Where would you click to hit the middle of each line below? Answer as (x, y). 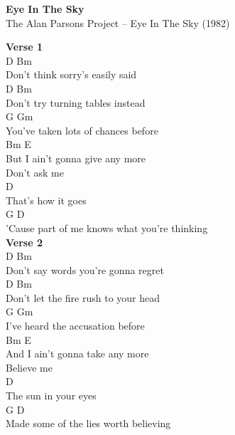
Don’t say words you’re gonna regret (85, 269)
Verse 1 (24, 47)
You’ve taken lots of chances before (82, 130)
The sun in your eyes (51, 395)
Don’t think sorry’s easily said (71, 74)
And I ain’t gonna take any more (77, 353)
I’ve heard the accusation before (75, 326)
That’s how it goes (46, 200)
